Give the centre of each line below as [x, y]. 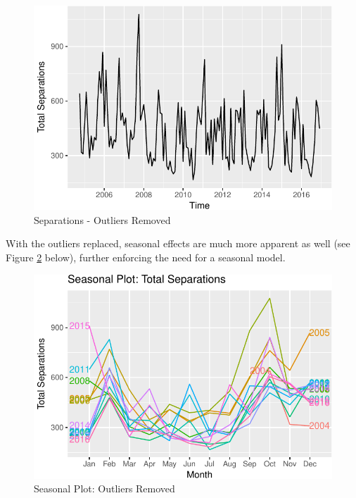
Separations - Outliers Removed [102, 219]
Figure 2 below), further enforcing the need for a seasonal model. [146, 257]
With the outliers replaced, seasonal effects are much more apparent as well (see [178, 243]
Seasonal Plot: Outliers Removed [104, 488]
